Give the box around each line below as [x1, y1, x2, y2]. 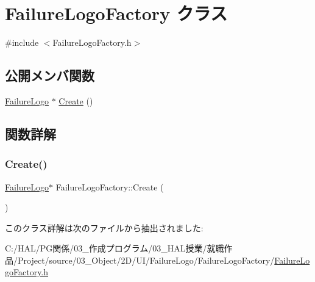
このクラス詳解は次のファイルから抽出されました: [5, 221, 204, 234]
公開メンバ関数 [5, 66, 94, 85]
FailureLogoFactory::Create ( [55, 180, 164, 193]
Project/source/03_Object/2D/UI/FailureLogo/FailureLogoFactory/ [17, 253, 275, 266]
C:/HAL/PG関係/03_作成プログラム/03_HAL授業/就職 [5, 242, 224, 255]
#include [5, 36, 39, 49]
